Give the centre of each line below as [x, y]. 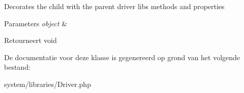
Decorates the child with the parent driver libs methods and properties [114, 6]
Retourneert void [30, 40]
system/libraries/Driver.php [48, 84]
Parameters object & [36, 23]
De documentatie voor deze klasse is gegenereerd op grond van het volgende [122, 57]
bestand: [17, 67]
